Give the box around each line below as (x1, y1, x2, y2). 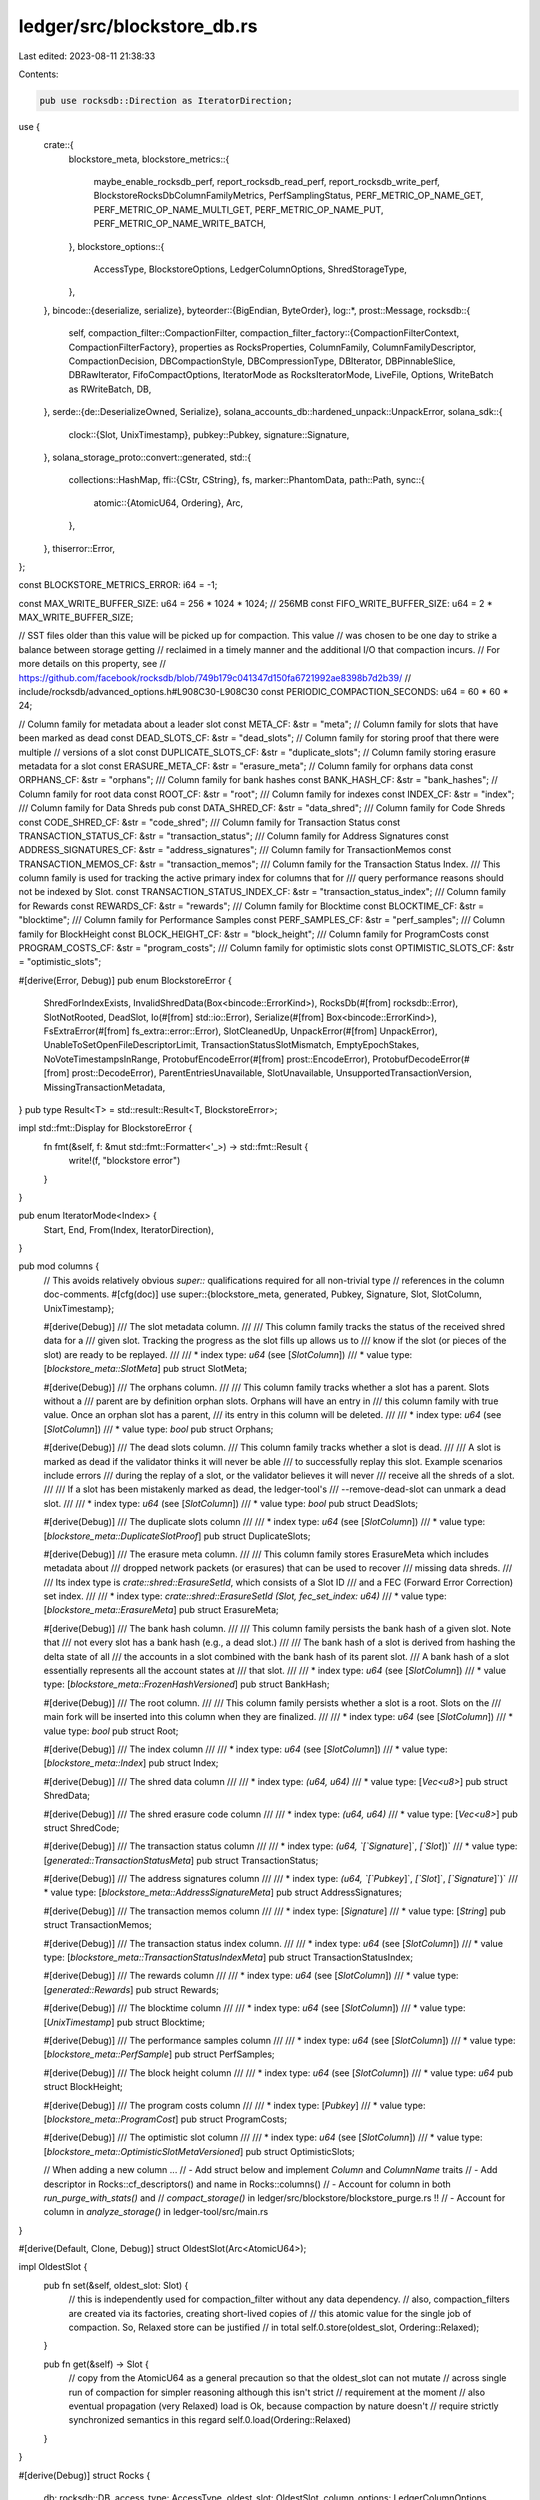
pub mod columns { (18, 1260, 100, 1272)
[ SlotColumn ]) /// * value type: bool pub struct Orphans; (43, 1423, 274, 1435)
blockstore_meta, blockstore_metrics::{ (68, 153, 230, 165)
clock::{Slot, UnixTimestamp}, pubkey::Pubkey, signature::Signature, (68, 428, 350, 440)
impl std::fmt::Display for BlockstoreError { (18, 1122, 193, 1134)
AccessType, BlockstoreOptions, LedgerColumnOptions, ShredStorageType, (93, 263, 407, 275)
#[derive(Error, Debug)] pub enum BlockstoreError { (18, 974, 232, 986)
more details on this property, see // (18, 658, 167, 670)
